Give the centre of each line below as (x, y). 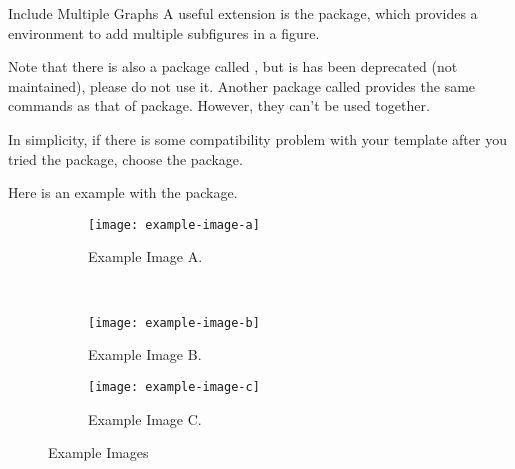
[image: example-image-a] (174, 224)
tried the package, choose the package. (125, 158)
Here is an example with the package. (123, 192)
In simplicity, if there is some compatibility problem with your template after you (257, 138)
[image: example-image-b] (174, 322)
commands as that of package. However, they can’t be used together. (219, 105)
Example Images (98, 452)
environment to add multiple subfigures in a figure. (164, 32)
